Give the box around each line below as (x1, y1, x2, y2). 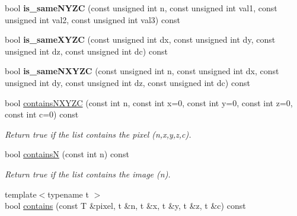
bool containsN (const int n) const (5, 148, 129, 160)
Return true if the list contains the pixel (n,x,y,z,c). (5, 128, 191, 140)
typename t (47, 188, 89, 200)
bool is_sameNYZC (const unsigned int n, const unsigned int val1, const (5, 2, 277, 14)
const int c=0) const (5, 108, 79, 120)
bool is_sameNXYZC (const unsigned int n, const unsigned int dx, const (5, 65, 279, 77)
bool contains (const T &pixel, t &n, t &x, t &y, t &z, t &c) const (5, 199, 246, 212)
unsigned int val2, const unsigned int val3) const (5, 13, 180, 26)
